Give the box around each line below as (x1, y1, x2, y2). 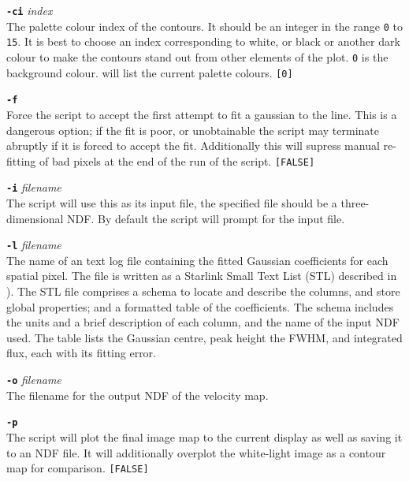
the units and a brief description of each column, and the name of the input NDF (6, 314, 400, 330)
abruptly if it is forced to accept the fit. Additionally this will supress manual (6, 137, 380, 154)
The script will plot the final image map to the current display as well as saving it (6, 428, 403, 445)
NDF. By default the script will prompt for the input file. (67, 210, 345, 226)
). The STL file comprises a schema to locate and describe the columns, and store (6, 283, 400, 300)
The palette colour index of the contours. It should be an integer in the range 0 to (6, 17, 403, 34)
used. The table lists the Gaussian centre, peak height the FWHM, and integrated (6, 329, 403, 345)
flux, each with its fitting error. (6, 345, 156, 361)
